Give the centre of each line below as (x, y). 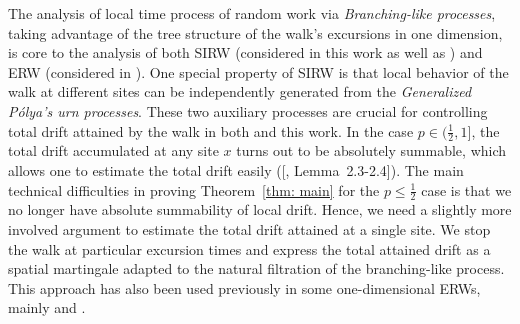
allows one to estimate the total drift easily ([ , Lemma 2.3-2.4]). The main (236, 169)
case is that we (466, 189)
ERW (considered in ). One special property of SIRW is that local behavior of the (258, 71)
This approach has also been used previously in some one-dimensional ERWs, (244, 287)
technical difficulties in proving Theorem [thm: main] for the (194, 189)
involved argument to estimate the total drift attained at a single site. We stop (249, 229)
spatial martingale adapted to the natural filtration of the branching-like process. (256, 268)
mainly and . (47, 307)
